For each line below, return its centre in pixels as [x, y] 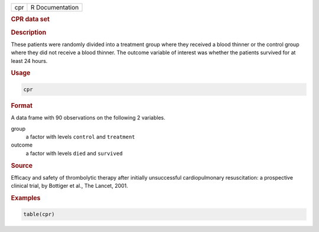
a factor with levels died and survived [74, 153]
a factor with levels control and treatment [80, 137]
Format [22, 105]
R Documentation [55, 7]
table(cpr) [39, 214]
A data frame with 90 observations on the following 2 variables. [88, 118]
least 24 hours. [29, 61]
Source [22, 165]
